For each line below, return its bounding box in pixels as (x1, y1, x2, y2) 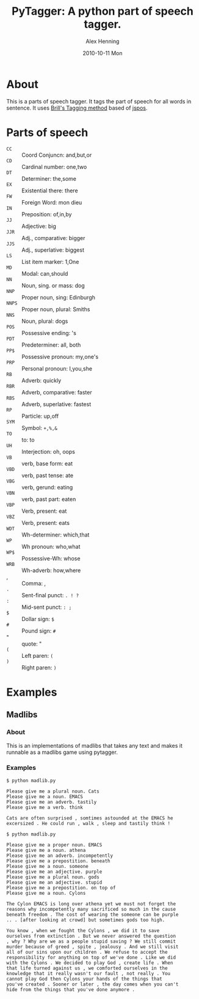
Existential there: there (21, 187, 78, 194)
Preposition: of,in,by (21, 210, 72, 218)
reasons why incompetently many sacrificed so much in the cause (6, 906, 176, 912)
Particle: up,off (21, 412, 59, 420)
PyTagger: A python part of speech (12, 4, 194, 18)
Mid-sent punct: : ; (21, 603, 72, 611)
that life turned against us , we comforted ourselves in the (6, 965, 168, 971)
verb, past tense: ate (21, 472, 74, 479)
